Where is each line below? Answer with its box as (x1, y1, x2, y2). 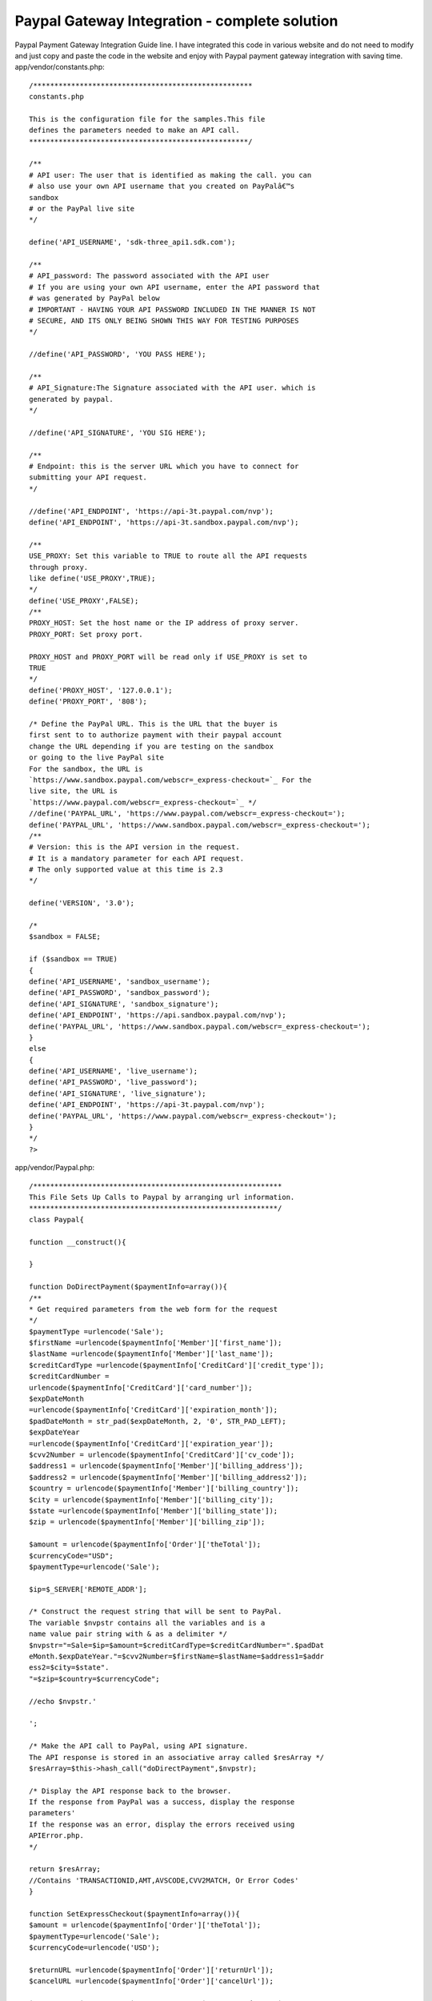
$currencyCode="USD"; (29, 1551, 114, 1560)
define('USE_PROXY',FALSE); (29, 596, 139, 605)
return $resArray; (29, 1865, 102, 1874)
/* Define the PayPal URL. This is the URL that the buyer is (29, 719, 278, 728)
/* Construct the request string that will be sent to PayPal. (29, 1607, 282, 1616)
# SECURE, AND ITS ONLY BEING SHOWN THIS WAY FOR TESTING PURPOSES (29, 316, 299, 325)
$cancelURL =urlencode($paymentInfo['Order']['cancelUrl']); (29, 1977, 274, 1986)
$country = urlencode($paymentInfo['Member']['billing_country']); (29, 1484, 299, 1493)
